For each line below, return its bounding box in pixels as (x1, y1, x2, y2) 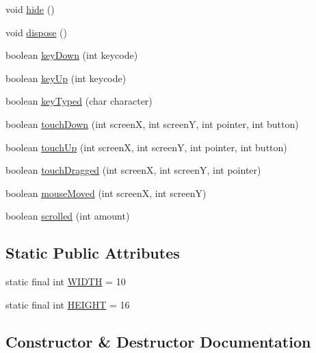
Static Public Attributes (5, 242, 180, 263)
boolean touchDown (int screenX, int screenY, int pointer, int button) (5, 116, 299, 131)
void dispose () (5, 25, 68, 39)
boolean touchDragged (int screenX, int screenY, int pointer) (5, 163, 261, 177)
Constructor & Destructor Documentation (5, 330, 311, 352)
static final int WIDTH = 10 (5, 274, 126, 289)
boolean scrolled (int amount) (5, 209, 130, 223)
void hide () (5, 2, 55, 16)
